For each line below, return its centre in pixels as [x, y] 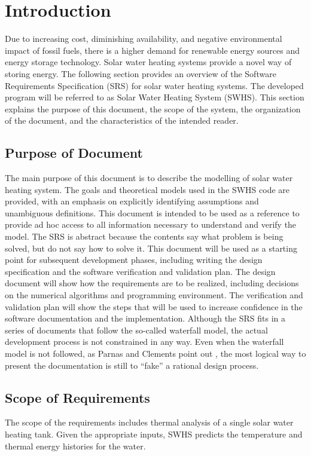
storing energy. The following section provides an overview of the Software [141, 73]
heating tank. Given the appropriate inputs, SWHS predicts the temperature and [154, 434]
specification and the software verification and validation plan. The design [140, 271]
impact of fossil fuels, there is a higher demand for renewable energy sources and [153, 50]
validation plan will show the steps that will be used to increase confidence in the [154, 306]
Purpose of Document [74, 153]
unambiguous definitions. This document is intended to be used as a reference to [152, 212]
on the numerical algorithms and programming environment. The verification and [154, 295]
